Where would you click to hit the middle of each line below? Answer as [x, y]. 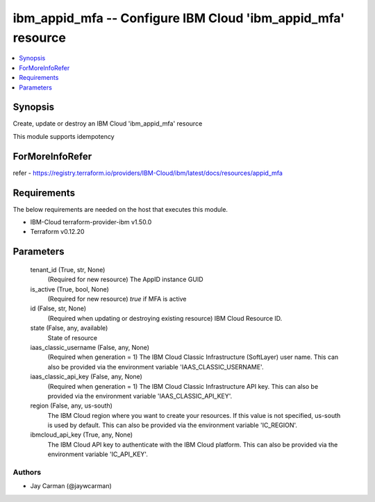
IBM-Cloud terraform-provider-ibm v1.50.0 [91, 222]
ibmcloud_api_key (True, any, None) [82, 435]
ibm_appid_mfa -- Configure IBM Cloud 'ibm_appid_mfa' [179, 18]
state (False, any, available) [69, 328]
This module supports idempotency [64, 136]
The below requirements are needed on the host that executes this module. [120, 209]
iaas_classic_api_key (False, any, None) [86, 377]
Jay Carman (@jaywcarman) [71, 486]
